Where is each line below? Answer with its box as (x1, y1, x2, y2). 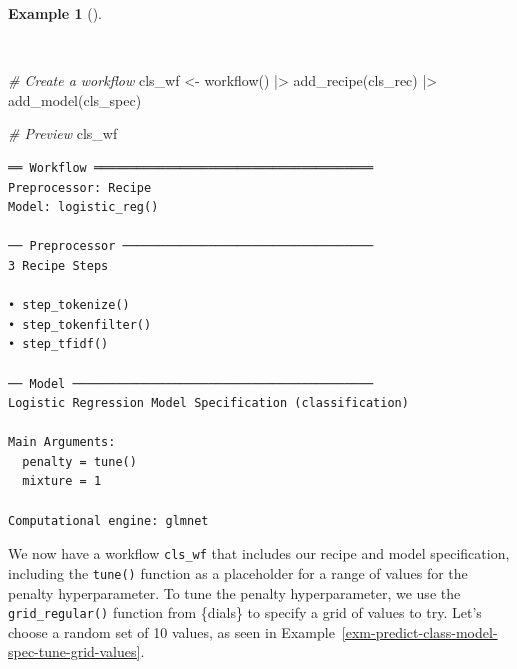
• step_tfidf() (8, 337, 109, 352)
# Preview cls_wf (8, 123, 118, 144)
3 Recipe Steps (8, 258, 109, 273)
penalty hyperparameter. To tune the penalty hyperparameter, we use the (8, 582, 461, 603)
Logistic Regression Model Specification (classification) (8, 396, 409, 411)
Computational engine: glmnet (8, 513, 209, 528)
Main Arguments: (8, 435, 116, 450)
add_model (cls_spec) (8, 89, 142, 110)
